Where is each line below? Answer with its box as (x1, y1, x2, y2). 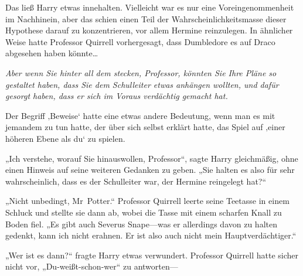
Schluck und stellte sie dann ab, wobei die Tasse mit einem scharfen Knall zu (5, 206, 282, 218)
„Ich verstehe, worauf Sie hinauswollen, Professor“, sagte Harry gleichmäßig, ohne (5, 152, 298, 164)
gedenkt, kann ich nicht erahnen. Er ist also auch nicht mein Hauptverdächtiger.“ (5, 229, 297, 241)
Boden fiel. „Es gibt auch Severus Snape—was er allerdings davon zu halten (5, 217, 277, 230)
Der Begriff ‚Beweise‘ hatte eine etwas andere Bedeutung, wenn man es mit (5, 109, 275, 121)
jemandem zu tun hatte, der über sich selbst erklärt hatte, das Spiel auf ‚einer (5, 121, 285, 133)
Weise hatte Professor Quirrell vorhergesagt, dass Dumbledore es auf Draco (5, 35, 275, 47)
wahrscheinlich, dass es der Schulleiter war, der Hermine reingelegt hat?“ (5, 175, 267, 187)
